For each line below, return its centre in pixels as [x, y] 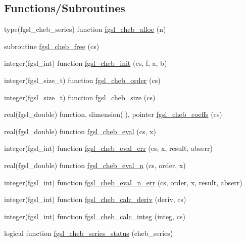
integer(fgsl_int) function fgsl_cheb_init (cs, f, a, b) [86, 63]
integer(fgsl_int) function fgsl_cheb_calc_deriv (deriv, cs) [95, 199]
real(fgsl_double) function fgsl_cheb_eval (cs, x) [80, 131]
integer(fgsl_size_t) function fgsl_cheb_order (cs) [82, 80]
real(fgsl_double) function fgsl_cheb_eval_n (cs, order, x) [95, 165]
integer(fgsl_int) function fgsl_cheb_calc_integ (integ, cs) [95, 216]
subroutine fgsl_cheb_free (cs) [52, 46]
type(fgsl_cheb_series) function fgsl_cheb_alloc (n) [85, 29]
